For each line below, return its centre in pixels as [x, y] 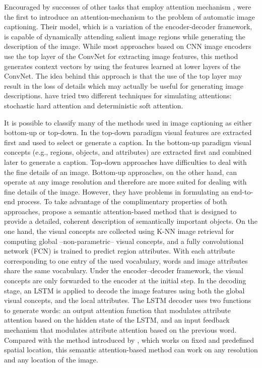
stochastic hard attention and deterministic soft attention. [94, 105]
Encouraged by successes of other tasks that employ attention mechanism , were [128, 7]
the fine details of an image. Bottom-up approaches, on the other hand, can [121, 172]
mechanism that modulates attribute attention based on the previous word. [120, 330]
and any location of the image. [51, 359]
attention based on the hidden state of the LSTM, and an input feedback [117, 320]
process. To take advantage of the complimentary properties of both [122, 201]
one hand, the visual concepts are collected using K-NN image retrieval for [119, 231]
